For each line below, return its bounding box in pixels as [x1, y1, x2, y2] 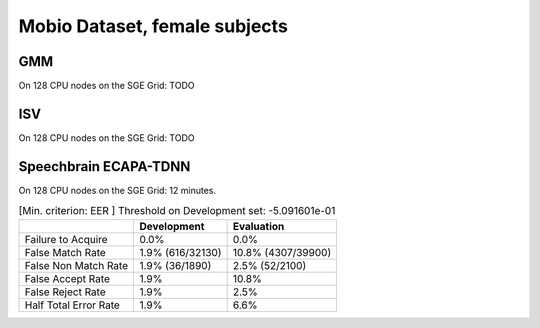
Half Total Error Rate [24, 298, 120, 312]
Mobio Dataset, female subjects [18, 15, 289, 37]
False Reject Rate [24, 285, 106, 299]
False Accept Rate [24, 271, 110, 285]
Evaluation [232, 219, 285, 233]
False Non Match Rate [24, 258, 129, 272]
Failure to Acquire [24, 232, 109, 246]
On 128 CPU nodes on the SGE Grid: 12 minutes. [18, 184, 217, 196]
